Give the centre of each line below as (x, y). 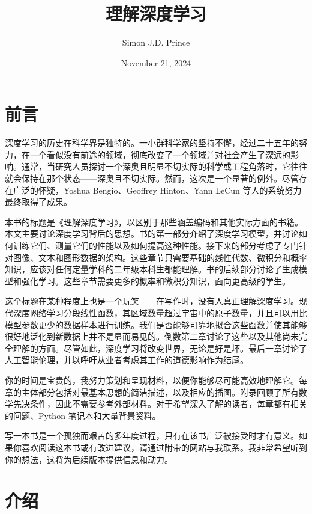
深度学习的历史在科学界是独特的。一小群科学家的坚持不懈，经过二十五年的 (152, 143)
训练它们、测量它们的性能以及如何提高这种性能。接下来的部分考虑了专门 (156, 245)
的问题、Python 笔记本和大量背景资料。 (83, 415)
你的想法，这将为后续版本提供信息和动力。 (89, 459)
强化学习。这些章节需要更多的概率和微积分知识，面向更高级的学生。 (156, 280)
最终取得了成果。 (38, 202)
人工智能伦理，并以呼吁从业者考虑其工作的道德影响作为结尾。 (127, 360)
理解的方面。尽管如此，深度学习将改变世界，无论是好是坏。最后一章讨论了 (160, 348)
